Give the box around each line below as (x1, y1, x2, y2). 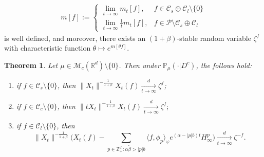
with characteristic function (4, 42, 91, 53)
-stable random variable (177, 32, 251, 43)
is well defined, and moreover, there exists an (4, 32, 146, 43)
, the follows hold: (196, 59, 252, 70)
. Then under (119, 59, 160, 70)
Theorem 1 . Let (4, 59, 58, 70)
